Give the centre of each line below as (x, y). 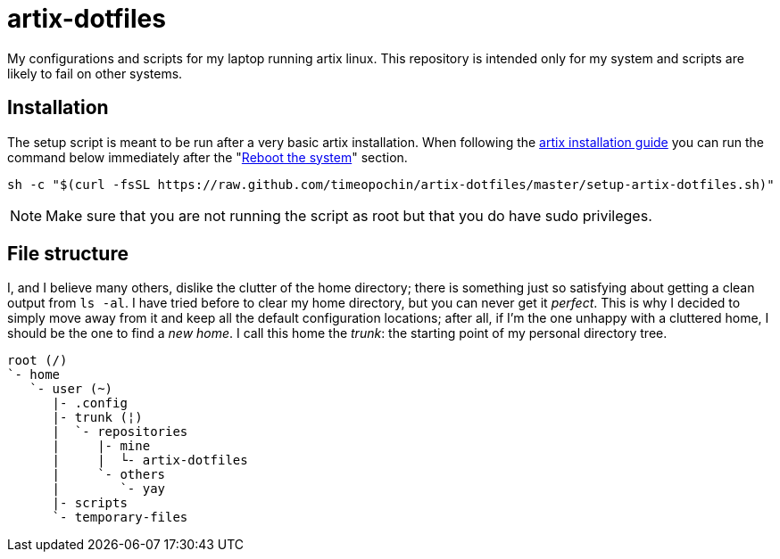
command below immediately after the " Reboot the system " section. (207, 157)
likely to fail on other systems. (95, 73)
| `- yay (109, 489)
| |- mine (101, 446)
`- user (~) (71, 389)
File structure (68, 254)
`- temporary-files (120, 518)
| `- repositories (120, 432)
